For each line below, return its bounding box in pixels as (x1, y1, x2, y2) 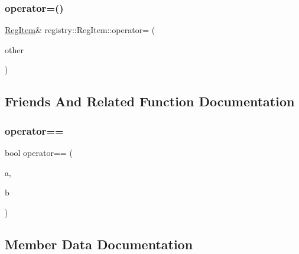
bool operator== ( (5, 146, 73, 158)
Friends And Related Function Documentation (5, 92, 295, 110)
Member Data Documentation (5, 235, 193, 253)
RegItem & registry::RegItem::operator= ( (5, 24, 155, 36)
